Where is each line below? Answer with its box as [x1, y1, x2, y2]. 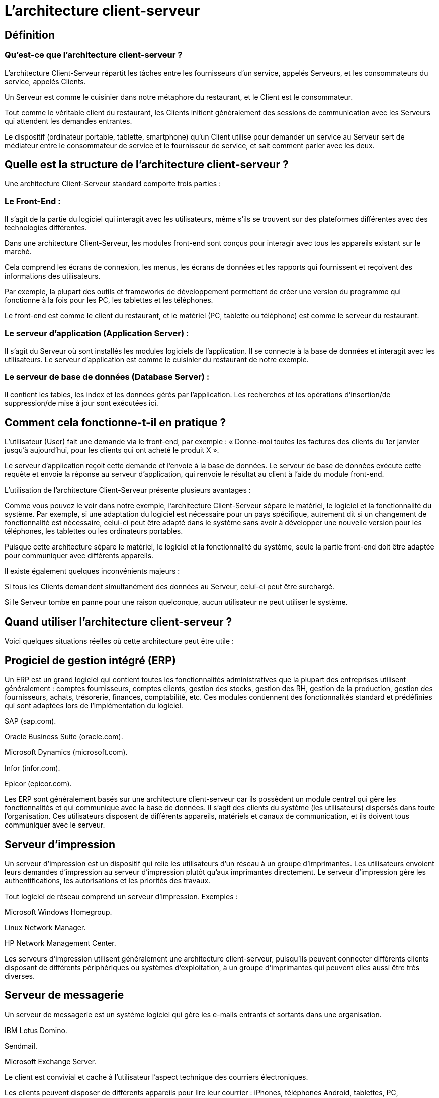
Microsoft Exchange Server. [5, 1057, 97, 1066]
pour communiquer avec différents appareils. [5, 551, 154, 560]
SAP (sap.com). [5, 717, 56, 726]
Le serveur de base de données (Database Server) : [5, 372, 210, 382]
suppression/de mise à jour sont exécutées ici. [5, 398, 158, 407]
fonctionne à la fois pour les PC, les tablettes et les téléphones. [5, 296, 213, 305]
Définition [5, 28, 55, 41]
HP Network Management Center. [5, 939, 116, 948]
